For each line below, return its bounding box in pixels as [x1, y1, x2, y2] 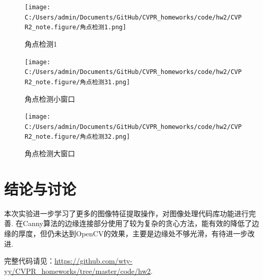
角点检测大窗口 [25, 148, 75, 159]
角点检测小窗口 [25, 93, 75, 104]
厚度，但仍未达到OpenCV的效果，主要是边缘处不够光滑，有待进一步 [18, 228, 248, 238]
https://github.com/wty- [54, 255, 133, 266]
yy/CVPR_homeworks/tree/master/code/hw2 [4, 265, 151, 276]
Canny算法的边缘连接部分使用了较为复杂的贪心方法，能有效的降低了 [23, 218, 252, 229]
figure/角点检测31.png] [54, 78, 130, 86]
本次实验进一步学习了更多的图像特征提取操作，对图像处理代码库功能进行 [4, 208, 249, 218]
